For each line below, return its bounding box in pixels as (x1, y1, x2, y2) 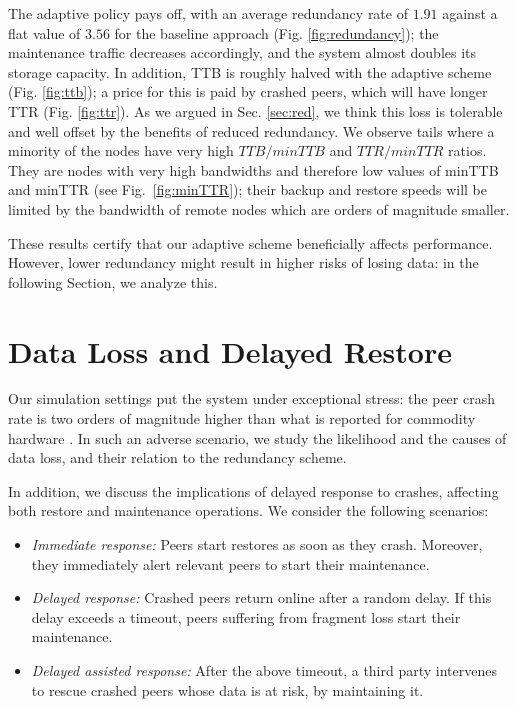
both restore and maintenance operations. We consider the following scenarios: (8, 500, 489, 521)
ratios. (448, 140, 487, 161)
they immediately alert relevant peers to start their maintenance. (31, 553, 430, 574)
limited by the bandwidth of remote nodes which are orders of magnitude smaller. (8, 198, 510, 219)
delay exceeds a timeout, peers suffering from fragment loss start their (31, 606, 461, 627)
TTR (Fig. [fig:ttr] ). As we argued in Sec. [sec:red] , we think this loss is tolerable (8, 100, 503, 121)
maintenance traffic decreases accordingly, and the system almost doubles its (8, 42, 477, 63)
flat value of (8, 22, 81, 43)
